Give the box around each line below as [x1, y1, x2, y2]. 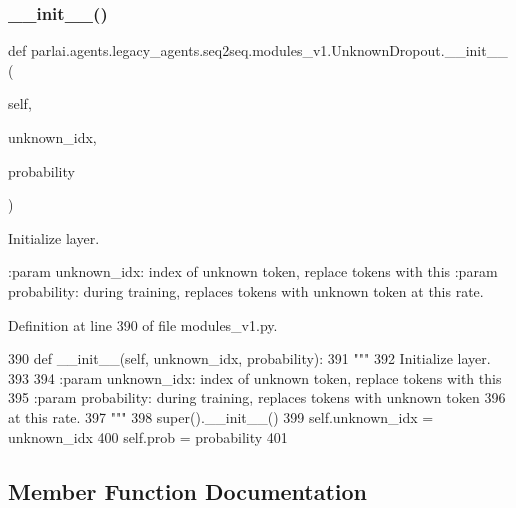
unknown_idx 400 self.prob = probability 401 [8, 426, 288, 447]
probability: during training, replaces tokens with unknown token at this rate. [8, 280, 484, 301]
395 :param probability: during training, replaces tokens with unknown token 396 [8, 387, 506, 408]
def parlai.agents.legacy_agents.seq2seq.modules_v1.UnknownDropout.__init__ [8, 40, 508, 61]
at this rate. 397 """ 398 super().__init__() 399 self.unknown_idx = [8, 406, 434, 427]
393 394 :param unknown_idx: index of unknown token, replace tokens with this [8, 367, 502, 388]
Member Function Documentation [8, 475, 368, 506]
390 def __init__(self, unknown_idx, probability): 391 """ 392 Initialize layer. [8, 348, 491, 369]
